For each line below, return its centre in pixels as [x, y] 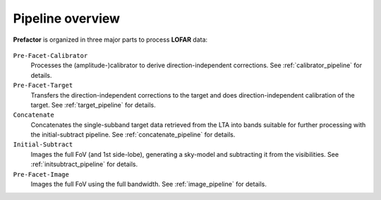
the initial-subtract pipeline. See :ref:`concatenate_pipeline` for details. [133, 135]
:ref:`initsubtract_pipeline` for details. [84, 164]
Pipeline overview [66, 18]
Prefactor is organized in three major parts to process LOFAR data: [110, 40]
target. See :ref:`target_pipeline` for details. [93, 105]
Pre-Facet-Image [41, 174]
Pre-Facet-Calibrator [50, 55]
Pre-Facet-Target [43, 86]
